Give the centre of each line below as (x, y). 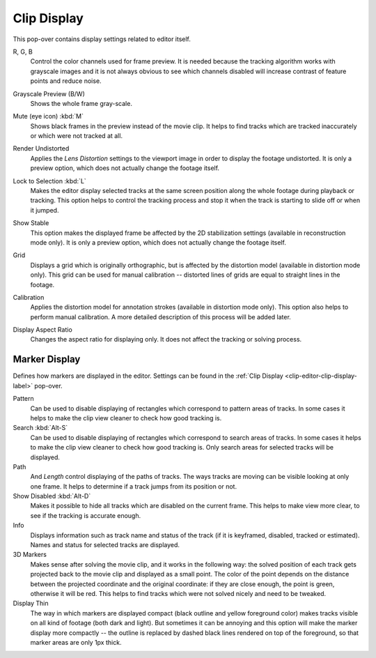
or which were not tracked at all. (77, 136)
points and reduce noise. (66, 81)
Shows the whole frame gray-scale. (81, 103)
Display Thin (31, 604)
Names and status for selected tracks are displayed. (105, 545)
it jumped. (45, 210)
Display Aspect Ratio (42, 330)
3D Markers (30, 555)
